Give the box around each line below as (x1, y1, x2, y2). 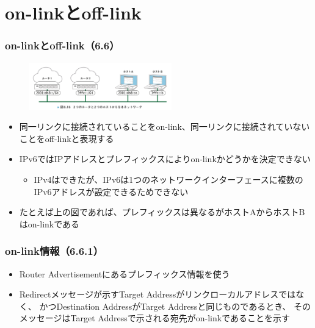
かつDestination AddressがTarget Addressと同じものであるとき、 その (39, 299, 311, 312)
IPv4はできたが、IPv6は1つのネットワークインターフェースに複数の (34, 173, 303, 185)
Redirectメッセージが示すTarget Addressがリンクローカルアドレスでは (19, 288, 296, 301)
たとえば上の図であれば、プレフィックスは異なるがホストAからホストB (19, 205, 305, 218)
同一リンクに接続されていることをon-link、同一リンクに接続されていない (19, 120, 310, 133)
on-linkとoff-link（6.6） (5, 38, 120, 53)
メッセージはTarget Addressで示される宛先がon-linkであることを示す (19, 312, 290, 324)
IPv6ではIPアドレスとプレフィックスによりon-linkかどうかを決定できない (19, 152, 311, 165)
